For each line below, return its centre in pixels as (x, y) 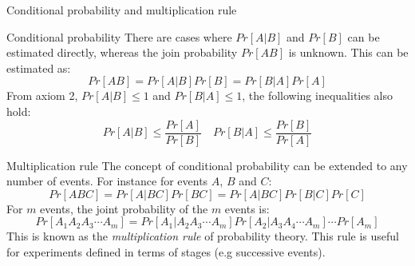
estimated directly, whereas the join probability (122, 52)
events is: (247, 208)
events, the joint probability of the (124, 208)
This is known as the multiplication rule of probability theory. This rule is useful (203, 236)
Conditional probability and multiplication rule (122, 10)
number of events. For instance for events (107, 181)
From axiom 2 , (42, 95)
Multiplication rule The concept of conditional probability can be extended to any (207, 165)
